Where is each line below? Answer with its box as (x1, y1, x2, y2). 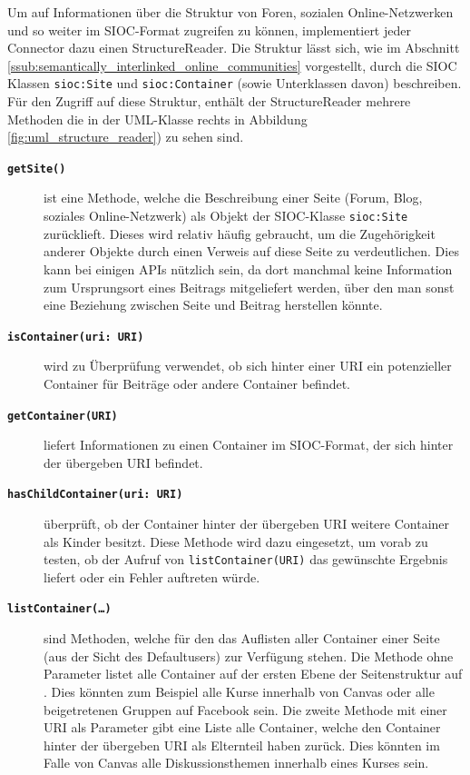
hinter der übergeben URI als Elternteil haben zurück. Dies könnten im (44, 735, 440, 754)
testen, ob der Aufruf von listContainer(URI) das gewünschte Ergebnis (44, 550, 448, 569)
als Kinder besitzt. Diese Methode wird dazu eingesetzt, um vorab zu (44, 532, 428, 551)
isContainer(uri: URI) (7, 330, 144, 343)
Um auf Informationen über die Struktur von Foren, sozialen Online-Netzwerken (7, 3, 454, 21)
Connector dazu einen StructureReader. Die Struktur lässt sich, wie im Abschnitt (7, 38, 460, 57)
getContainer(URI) (7, 409, 118, 422)
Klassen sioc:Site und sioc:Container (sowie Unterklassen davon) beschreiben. (7, 74, 462, 93)
